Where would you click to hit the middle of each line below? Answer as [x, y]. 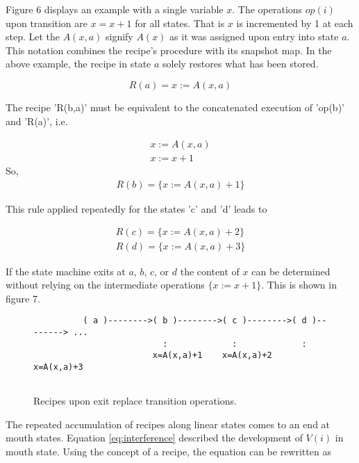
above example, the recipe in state [78, 64]
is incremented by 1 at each [295, 23]
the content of [210, 271]
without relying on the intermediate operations [105, 285]
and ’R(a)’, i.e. [37, 121]
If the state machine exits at [66, 271]
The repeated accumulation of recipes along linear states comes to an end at [168, 424]
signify [119, 36]
